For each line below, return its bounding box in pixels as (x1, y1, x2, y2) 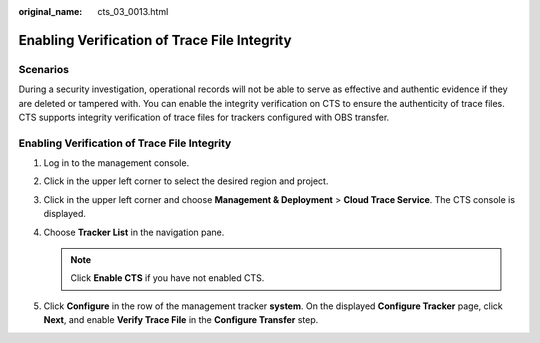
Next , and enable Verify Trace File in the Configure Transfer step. (43, 314, 319, 326)
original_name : (18, 6, 83, 17)
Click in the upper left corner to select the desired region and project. (43, 175, 329, 187)
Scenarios (18, 62, 70, 76)
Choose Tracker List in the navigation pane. (43, 226, 225, 238)
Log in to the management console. (43, 157, 190, 169)
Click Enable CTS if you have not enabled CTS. (70, 272, 265, 284)
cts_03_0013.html (97, 6, 169, 17)
